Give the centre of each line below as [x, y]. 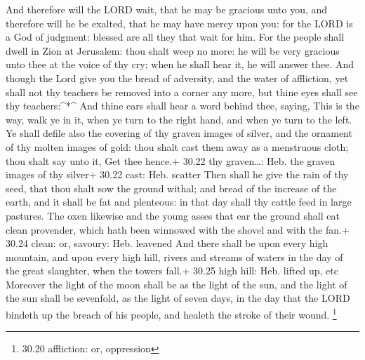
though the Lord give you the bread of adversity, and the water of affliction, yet [177, 78]
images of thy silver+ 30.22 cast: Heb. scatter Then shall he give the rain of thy [177, 174]
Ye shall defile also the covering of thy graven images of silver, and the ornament [179, 133]
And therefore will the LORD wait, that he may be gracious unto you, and [167, 9]
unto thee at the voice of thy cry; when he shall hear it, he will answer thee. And [180, 64]
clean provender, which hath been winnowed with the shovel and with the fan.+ [178, 229]
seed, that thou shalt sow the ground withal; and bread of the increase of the [171, 188]
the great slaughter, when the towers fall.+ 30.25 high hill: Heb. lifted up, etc [172, 271]
